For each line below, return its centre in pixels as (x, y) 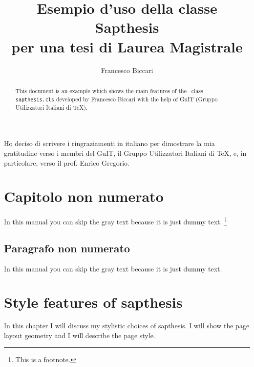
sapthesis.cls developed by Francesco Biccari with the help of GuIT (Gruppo (116, 99)
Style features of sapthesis (93, 302)
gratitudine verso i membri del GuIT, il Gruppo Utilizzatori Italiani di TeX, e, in (125, 153)
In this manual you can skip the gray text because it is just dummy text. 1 (116, 221)
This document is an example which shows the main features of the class (109, 90)
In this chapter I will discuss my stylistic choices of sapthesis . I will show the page (127, 326)
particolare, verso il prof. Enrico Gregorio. (67, 162)
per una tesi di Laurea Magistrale (127, 46)
